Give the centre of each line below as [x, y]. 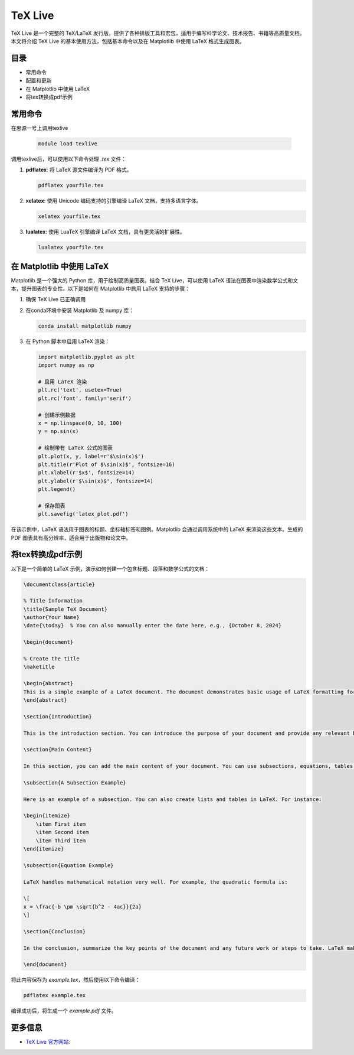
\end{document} [45, 965]
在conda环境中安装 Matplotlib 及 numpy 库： [80, 310]
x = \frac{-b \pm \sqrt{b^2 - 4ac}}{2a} [82, 906]
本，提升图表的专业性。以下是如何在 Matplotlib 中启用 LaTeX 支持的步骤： [101, 289]
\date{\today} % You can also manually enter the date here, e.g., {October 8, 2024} [153, 626]
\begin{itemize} [47, 816]
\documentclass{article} [59, 584]
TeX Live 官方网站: [48, 1042]
